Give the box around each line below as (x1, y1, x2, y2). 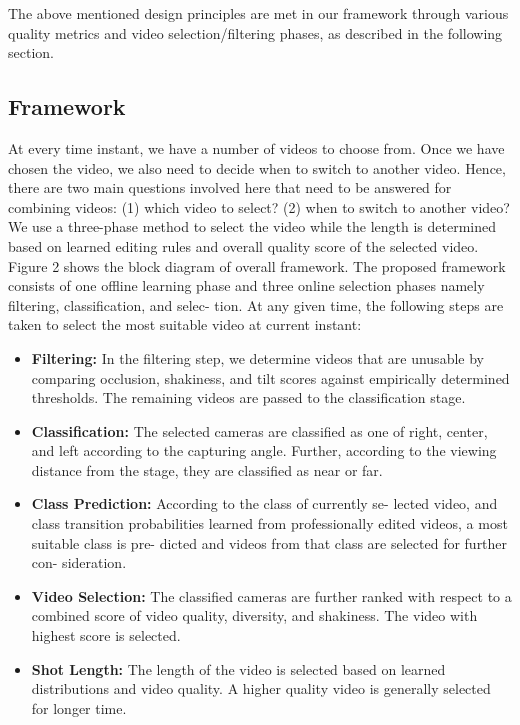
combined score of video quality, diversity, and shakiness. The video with (31, 605, 478, 626)
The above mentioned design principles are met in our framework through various (8, 3, 509, 23)
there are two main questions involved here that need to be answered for (8, 177, 452, 198)
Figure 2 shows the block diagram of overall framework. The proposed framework (8, 255, 506, 276)
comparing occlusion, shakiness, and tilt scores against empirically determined (31, 367, 510, 388)
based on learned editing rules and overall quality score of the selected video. (8, 235, 479, 256)
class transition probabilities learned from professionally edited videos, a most (31, 513, 508, 534)
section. (8, 42, 54, 63)
